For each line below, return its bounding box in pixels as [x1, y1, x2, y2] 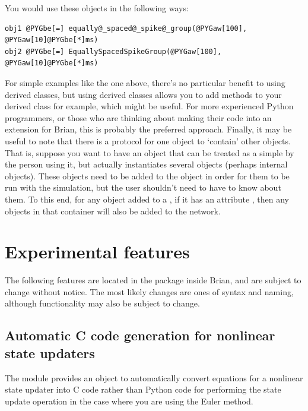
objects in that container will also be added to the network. [5, 204, 221, 217]
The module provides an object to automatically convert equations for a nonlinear [5, 371, 303, 384]
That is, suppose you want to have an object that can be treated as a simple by [5, 146, 294, 159]
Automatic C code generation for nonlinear [5, 326, 275, 344]
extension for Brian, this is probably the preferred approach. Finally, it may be [5, 123, 292, 135]
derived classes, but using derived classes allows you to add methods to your [5, 88, 282, 100]
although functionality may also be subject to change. [5, 297, 200, 309]
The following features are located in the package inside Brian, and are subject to [5, 274, 301, 286]
